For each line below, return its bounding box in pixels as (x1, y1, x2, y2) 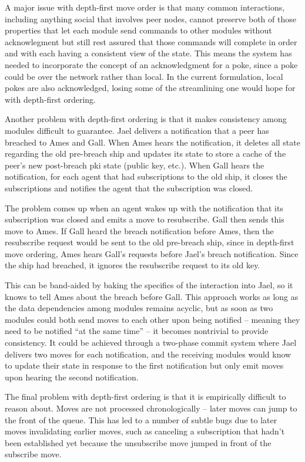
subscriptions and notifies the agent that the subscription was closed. (5, 181, 253, 194)
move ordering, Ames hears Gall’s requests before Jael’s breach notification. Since (5, 247, 299, 259)
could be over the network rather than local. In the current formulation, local (5, 70, 283, 82)
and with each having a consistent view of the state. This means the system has (5, 47, 292, 59)
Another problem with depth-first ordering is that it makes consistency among (5, 113, 287, 125)
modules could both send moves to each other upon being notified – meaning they (5, 313, 300, 325)
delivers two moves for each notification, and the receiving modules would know (5, 348, 291, 360)
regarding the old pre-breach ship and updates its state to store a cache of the (5, 147, 286, 160)
